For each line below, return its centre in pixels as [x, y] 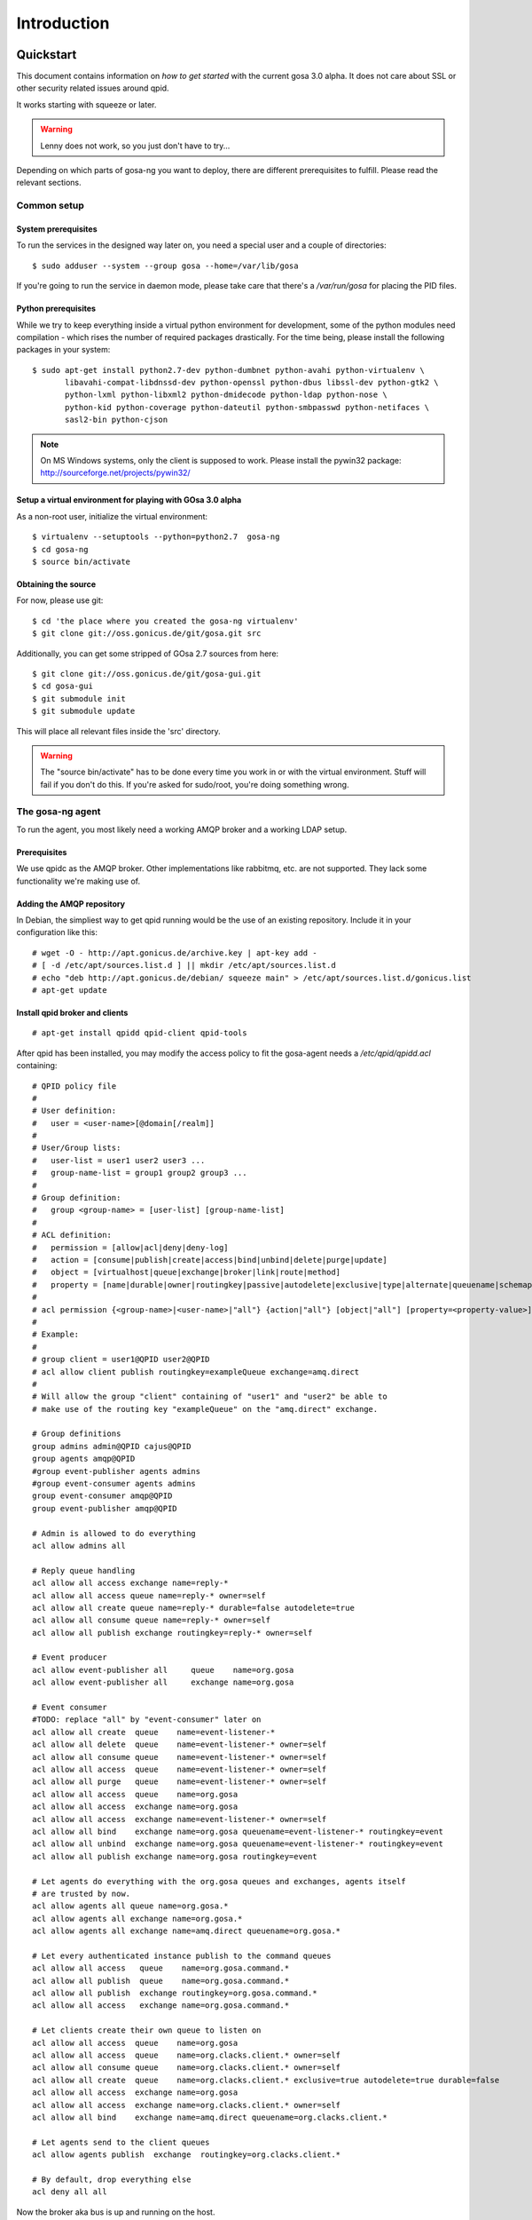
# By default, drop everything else [112, 2179]
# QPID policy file [74, 1086]
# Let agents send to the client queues [121, 2142]
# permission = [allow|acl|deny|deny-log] [131, 1247]
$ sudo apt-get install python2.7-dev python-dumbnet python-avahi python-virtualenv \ [229, 370]
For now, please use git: [60, 600]
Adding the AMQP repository [71, 904]
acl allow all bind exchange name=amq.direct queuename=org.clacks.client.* [210, 2117]
